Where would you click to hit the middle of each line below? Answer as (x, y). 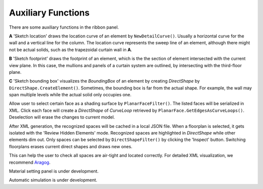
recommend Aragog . (30, 162)
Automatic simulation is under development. (53, 180)
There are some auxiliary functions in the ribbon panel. (64, 27)
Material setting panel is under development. (54, 171)
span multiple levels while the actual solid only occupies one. (70, 95)
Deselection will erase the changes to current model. (62, 117)
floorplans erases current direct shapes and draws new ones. (71, 146)
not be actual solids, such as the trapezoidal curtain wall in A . (71, 50)
